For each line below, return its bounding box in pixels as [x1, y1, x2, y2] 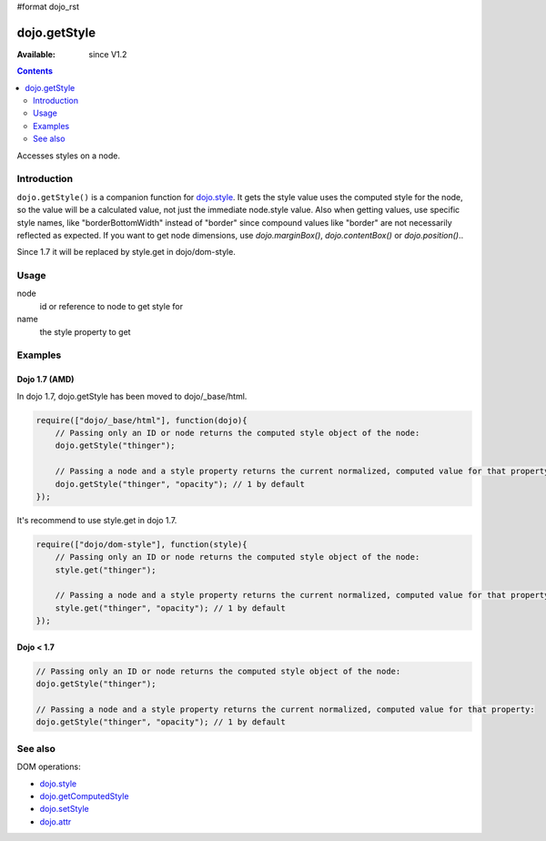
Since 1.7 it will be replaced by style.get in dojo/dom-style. [16, 247, 236, 258]
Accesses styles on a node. [16, 150, 120, 161]
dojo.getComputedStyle [39, 790, 129, 801]
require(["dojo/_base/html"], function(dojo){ [35, 415, 248, 425]
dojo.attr [39, 816, 72, 827]
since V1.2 [88, 48, 127, 59]
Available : [16, 48, 56, 59]
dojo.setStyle [39, 804, 90, 815]
